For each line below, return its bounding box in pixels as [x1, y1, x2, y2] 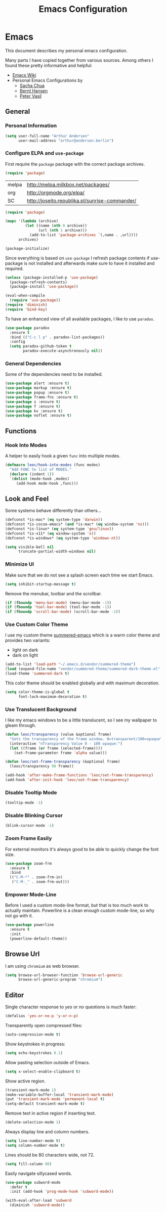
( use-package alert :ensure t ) [5, 381, 70, 386]
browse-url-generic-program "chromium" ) [18, 977, 103, 982]
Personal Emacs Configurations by [12, 77, 83, 83]
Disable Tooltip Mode [5, 789, 57, 796]
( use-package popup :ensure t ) [5, 390, 70, 395]
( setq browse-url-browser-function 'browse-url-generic [5, 973, 123, 978]
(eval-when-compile [5, 293, 45, 298]
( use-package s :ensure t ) [5, 399, 61, 404]
